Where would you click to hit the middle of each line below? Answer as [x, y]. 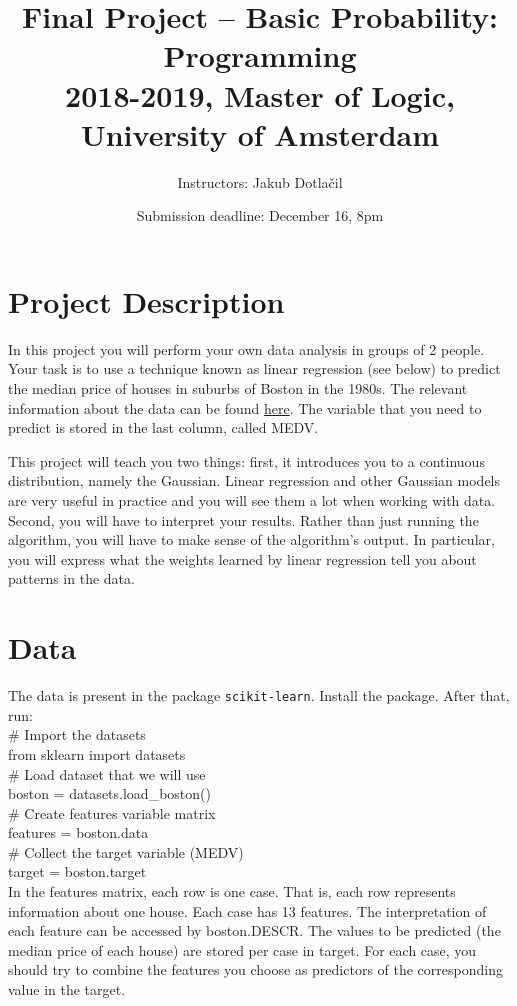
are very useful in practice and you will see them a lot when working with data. [252, 499]
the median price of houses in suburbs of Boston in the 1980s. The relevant [238, 388]
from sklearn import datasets [97, 753]
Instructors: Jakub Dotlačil [260, 181]
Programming [260, 55]
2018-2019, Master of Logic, [260, 94]
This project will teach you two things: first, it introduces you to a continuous [246, 460]
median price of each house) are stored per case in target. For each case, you [242, 949]
